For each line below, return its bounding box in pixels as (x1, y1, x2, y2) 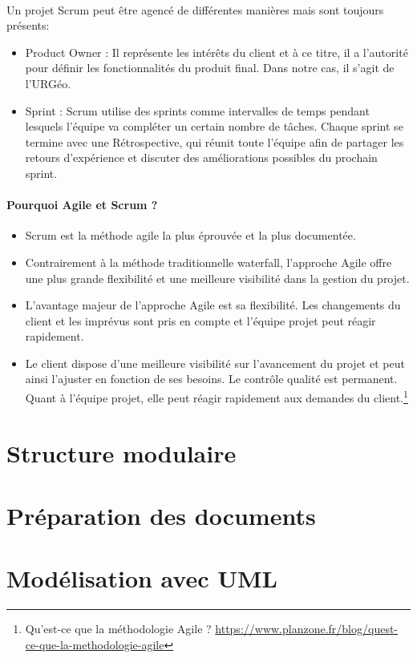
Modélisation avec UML (6, 562, 277, 595)
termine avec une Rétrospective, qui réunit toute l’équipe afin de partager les (25, 133, 404, 150)
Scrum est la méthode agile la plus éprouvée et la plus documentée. (25, 227, 356, 244)
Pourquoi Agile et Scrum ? (6, 196, 158, 213)
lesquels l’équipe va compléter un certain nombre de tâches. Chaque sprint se (25, 118, 403, 135)
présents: (6, 17, 50, 34)
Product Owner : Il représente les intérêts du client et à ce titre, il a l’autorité (25, 43, 408, 60)
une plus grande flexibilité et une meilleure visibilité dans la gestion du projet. (25, 269, 410, 286)
